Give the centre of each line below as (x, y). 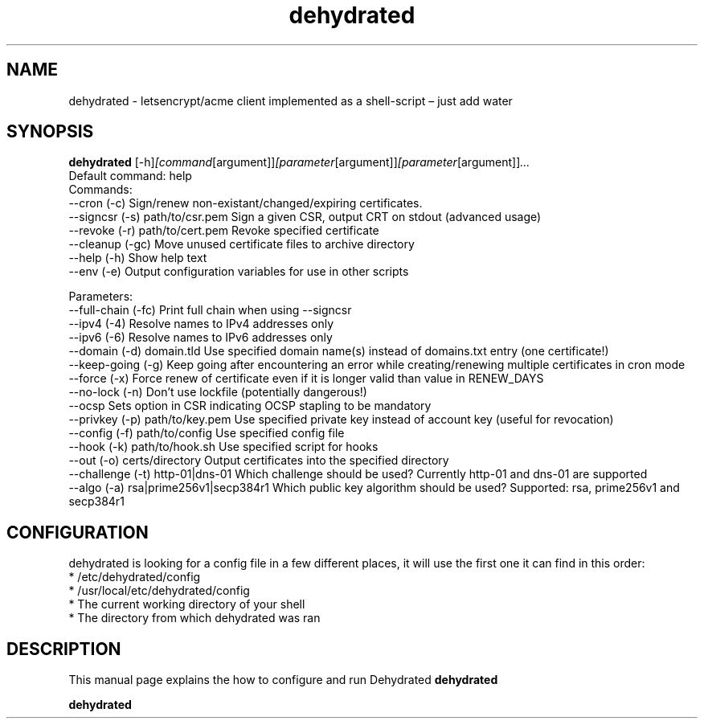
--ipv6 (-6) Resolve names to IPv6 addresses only (201, 338)
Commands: (100, 190)
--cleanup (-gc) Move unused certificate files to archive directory (241, 244)
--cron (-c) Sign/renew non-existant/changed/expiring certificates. (246, 203)
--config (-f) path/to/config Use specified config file (207, 433)
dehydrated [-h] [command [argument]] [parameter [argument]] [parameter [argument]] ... (299, 162)
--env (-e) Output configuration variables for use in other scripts (239, 272)
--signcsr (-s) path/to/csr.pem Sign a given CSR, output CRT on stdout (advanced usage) (305, 217)
